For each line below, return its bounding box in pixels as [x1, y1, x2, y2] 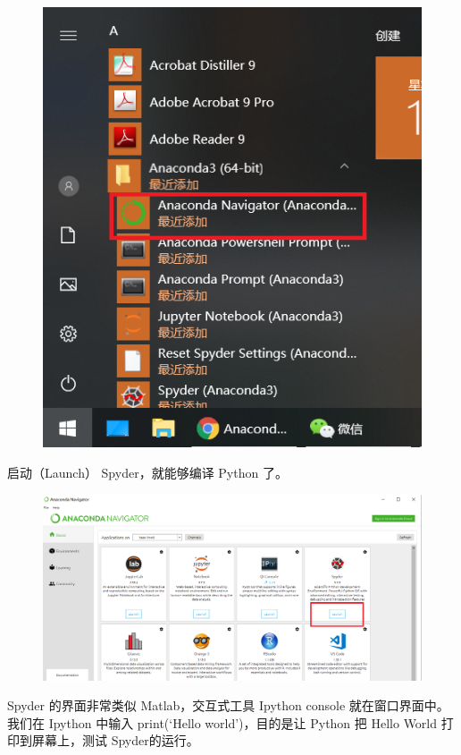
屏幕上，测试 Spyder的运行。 [31, 731, 199, 750]
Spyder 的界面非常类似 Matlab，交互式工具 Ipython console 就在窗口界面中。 [7, 696, 449, 715]
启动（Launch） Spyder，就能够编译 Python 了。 [7, 462, 288, 481]
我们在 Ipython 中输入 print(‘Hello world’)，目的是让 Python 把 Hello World [7, 713, 438, 732]
